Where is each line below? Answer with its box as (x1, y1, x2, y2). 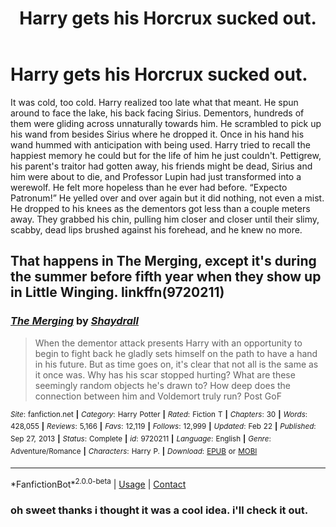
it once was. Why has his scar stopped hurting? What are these (34, 368, 296, 381)
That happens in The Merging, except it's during (10, 253, 317, 270)
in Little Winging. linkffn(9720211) (10, 284, 225, 301)
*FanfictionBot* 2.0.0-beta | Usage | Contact (10, 477, 187, 490)
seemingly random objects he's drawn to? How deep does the (34, 379, 292, 391)
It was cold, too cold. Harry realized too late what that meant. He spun (10, 96, 299, 108)
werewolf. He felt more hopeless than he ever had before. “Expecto (10, 181, 288, 193)
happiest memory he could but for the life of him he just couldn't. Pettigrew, (10, 149, 322, 161)
